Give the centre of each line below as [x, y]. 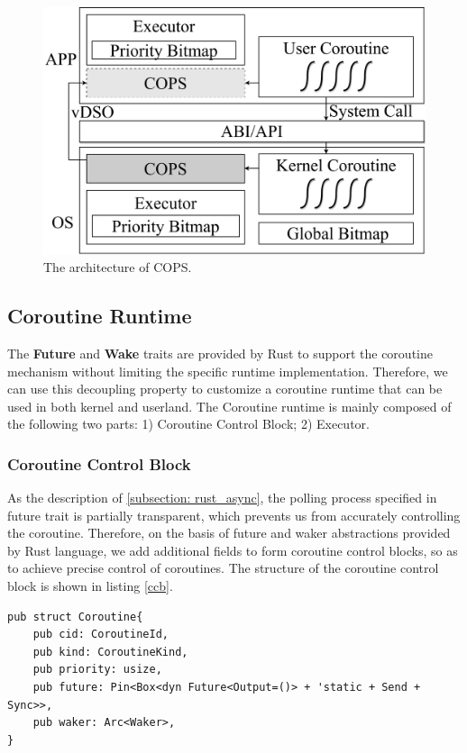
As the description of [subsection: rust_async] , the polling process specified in [222, 498]
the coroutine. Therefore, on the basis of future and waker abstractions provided [229, 533]
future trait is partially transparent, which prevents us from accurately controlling [234, 515]
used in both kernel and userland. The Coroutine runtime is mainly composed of [229, 406]
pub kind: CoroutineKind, [110, 652]
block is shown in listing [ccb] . [90, 586]
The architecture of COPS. [118, 267]
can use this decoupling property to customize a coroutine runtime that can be [225, 389]
